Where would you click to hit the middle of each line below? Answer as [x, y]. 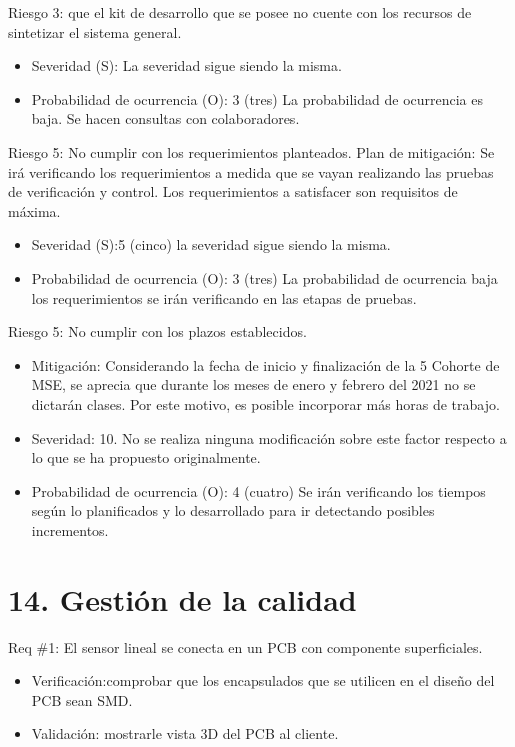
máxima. [34, 210]
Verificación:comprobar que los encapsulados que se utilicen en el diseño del [263, 680]
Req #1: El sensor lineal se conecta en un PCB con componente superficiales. [245, 646]
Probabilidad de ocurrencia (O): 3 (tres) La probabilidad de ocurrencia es [257, 98]
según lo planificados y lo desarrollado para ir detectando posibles [233, 510]
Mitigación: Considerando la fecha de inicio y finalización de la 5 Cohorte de [265, 364]
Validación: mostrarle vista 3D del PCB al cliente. [185, 733]
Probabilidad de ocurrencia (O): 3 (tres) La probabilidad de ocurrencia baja [264, 277]
